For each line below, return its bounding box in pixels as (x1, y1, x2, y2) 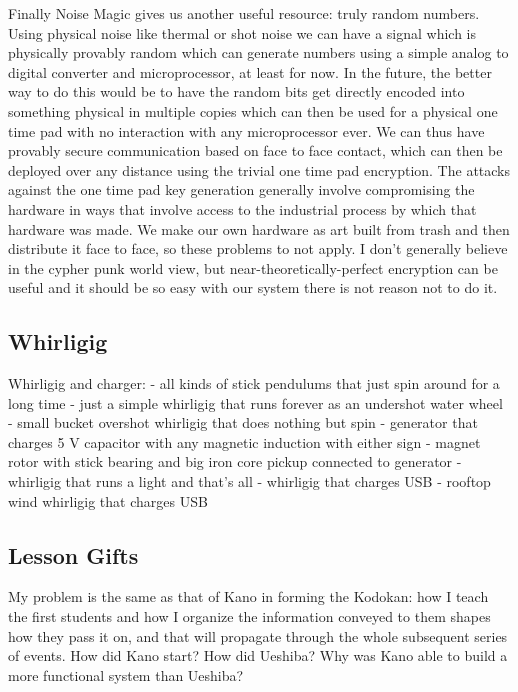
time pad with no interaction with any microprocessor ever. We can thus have (8, 120, 485, 141)
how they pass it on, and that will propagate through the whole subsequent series (8, 625, 508, 646)
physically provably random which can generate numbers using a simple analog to (8, 42, 509, 63)
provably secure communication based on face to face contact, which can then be (8, 140, 503, 161)
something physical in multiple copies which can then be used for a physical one (8, 100, 498, 121)
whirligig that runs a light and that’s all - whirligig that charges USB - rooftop (8, 471, 491, 492)
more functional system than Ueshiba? (8, 664, 244, 685)
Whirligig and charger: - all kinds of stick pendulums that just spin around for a (8, 373, 500, 394)
